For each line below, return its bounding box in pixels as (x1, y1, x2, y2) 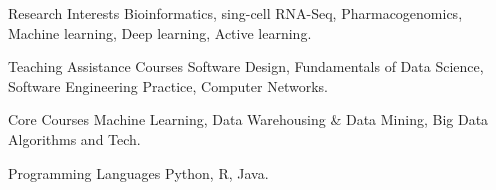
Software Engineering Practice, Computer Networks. (8, 75, 328, 96)
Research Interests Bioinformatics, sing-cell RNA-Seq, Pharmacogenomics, (8, 3, 463, 23)
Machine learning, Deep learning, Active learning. (8, 22, 312, 43)
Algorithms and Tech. (8, 128, 141, 149)
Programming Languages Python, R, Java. (8, 162, 269, 183)
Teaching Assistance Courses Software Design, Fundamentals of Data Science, (8, 56, 484, 77)
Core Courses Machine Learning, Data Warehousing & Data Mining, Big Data (8, 109, 489, 130)
